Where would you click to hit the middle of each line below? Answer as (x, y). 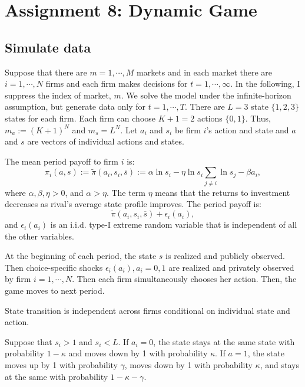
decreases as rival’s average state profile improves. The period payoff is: (133, 204)
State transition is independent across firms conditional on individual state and (147, 310)
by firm (18, 279)
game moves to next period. (55, 291)
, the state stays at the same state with (224, 341)
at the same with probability (57, 376)
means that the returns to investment (223, 192)
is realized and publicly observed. (225, 256)
